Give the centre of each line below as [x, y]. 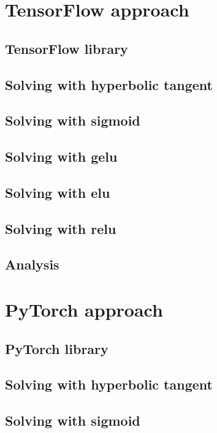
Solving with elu [58, 192]
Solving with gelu [61, 156]
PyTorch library [57, 348]
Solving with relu [61, 228]
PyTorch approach [84, 310]
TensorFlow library [67, 48]
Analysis [32, 264]
